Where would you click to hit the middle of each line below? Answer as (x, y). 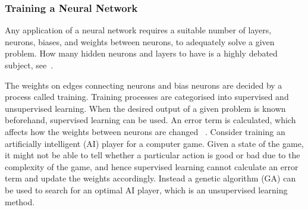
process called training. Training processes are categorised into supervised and (147, 97)
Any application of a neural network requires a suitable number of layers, (138, 30)
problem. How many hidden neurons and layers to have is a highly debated (141, 53)
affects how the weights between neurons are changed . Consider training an (145, 131)
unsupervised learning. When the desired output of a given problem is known (145, 108)
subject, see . (29, 65)
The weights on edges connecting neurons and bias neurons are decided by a (144, 85)
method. (20, 201)
